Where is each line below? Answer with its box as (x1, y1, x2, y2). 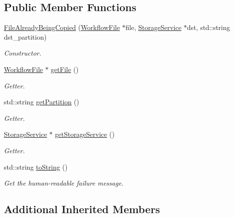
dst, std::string (187, 22, 230, 32)
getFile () (51, 64, 79, 74)
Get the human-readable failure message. (4, 178, 124, 188)
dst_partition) (4, 31, 47, 42)
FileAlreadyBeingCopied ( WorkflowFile (4, 22, 120, 32)
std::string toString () (4, 161, 68, 172)
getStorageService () (55, 129, 115, 139)
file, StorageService (125, 22, 182, 32)
